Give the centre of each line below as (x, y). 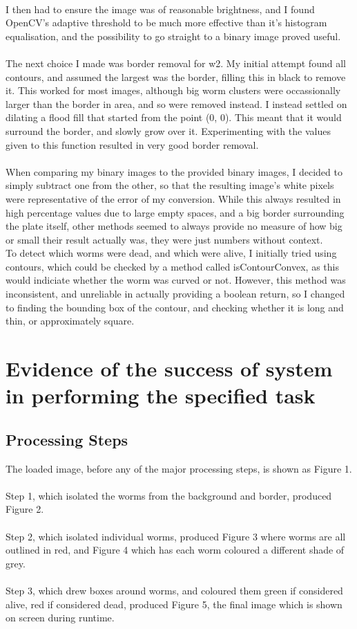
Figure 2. (25, 509)
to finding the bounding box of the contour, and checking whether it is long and (175, 307)
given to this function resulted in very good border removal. (132, 144)
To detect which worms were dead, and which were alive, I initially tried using (171, 253)
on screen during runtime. (60, 618)
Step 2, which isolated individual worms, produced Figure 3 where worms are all (176, 536)
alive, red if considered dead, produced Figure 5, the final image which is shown (174, 604)
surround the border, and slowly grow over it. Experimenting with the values (168, 130)
